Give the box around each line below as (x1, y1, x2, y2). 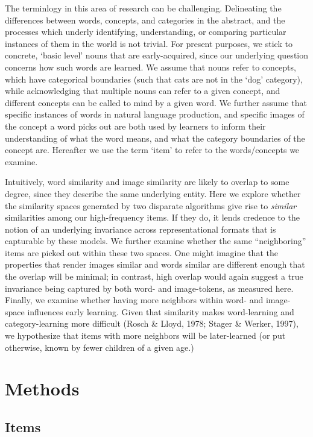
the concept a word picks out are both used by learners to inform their (5, 119, 266, 132)
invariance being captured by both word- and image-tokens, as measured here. (5, 281, 294, 294)
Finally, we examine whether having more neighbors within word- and (5, 294, 264, 306)
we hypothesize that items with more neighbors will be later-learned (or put (5, 329, 286, 342)
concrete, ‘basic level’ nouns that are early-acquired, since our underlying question (5, 49, 309, 61)
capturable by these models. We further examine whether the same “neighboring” (5, 234, 306, 247)
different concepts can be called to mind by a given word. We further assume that (5, 96, 307, 108)
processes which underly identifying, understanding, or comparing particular (5, 25, 286, 38)
